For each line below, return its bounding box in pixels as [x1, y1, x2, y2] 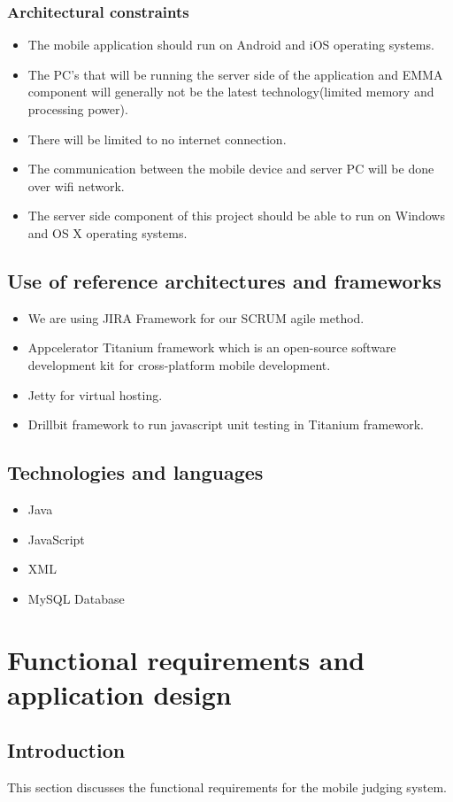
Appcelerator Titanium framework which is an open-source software [27, 338, 396, 357]
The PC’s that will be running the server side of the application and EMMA [27, 65, 443, 83]
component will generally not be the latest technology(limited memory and [27, 82, 434, 101]
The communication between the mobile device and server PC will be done [27, 159, 434, 178]
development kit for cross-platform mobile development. [27, 355, 331, 374]
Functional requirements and [7, 641, 365, 677]
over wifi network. [27, 176, 125, 195]
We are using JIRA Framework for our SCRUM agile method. [27, 308, 365, 327]
